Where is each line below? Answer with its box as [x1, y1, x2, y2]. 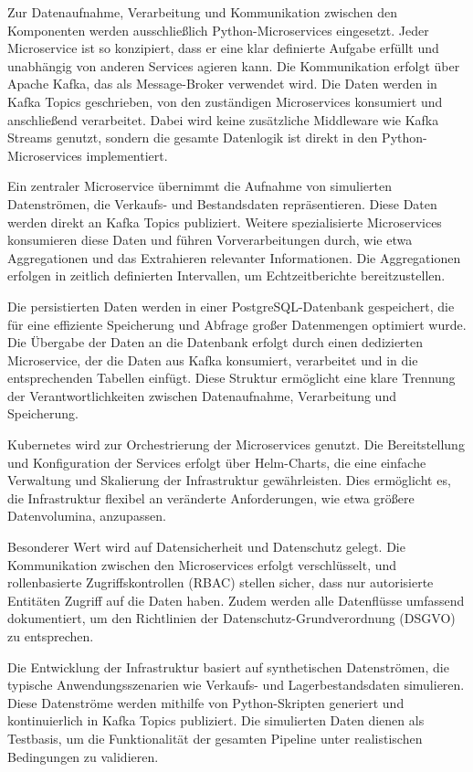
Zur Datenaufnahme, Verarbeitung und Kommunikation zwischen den [7, 3, 398, 21]
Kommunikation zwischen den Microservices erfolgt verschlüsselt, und [7, 555, 397, 574]
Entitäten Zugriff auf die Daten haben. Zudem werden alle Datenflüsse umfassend [7, 590, 465, 609]
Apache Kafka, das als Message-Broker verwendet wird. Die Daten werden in [7, 74, 437, 93]
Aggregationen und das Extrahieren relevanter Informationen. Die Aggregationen [7, 248, 461, 267]
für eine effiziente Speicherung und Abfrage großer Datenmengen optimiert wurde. [7, 314, 467, 333]
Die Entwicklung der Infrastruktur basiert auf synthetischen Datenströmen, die [7, 657, 449, 676]
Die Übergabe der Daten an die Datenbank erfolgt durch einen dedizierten [7, 333, 424, 352]
